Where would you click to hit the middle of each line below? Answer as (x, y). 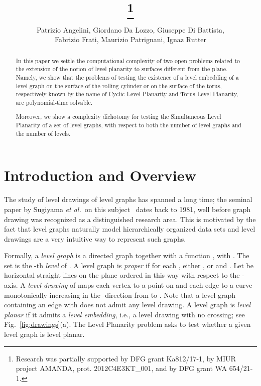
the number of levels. (43, 133)
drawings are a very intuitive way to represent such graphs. (95, 238)
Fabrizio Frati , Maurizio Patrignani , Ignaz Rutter (130, 39)
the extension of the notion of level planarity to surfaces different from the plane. (122, 69)
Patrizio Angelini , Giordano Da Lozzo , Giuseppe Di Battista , (130, 29)
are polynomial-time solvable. (54, 102)
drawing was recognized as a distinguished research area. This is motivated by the (130, 219)
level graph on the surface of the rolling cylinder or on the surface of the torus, (119, 85)
